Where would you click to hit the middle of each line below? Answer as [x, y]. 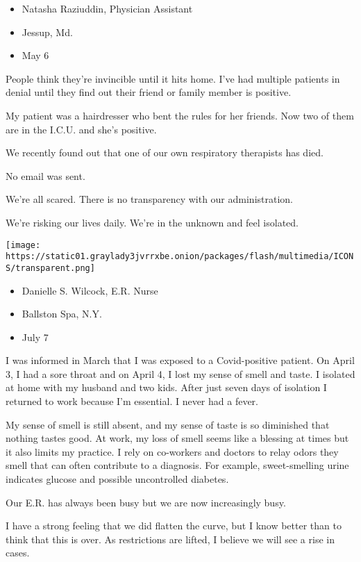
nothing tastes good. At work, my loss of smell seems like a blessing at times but [177, 438]
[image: [23, 245]
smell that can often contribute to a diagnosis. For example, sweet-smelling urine [177, 465]
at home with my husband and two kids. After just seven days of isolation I [166, 387]
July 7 [35, 337]
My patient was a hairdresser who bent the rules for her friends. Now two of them [180, 115]
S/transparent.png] [50, 268]
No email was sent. [45, 175]
